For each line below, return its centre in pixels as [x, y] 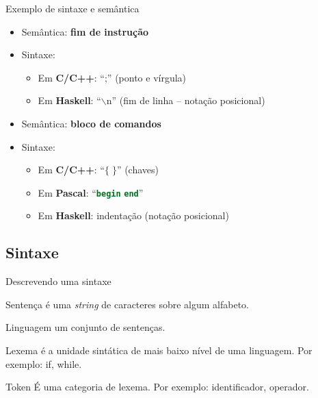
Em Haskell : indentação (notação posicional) [133, 215]
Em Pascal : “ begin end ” [91, 192]
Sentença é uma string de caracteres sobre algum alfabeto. [127, 304]
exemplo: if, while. [44, 363]
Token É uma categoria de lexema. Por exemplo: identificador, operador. [157, 387]
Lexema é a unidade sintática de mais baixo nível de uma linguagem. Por [159, 350]
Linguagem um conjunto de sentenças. [85, 327]
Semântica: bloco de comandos [91, 123]
